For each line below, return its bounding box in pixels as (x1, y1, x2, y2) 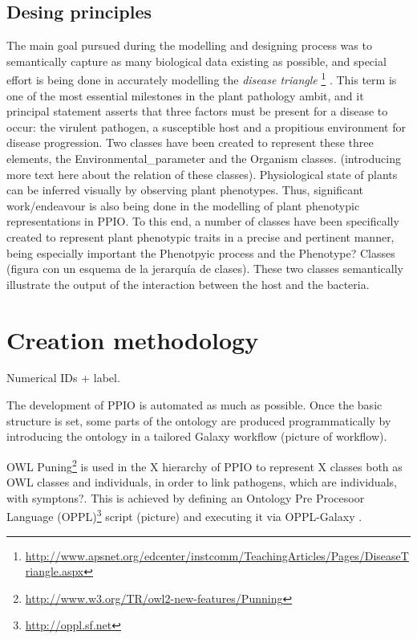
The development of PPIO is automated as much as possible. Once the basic (6, 397, 383, 413)
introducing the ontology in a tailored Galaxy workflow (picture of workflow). (6, 428, 387, 445)
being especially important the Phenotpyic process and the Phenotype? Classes (6, 244, 395, 261)
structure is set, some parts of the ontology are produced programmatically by (6, 412, 391, 429)
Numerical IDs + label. (6, 369, 120, 386)
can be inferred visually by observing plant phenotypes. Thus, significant (6, 181, 364, 198)
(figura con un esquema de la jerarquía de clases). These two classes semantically (6, 260, 403, 277)
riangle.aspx (25, 563, 84, 580)
